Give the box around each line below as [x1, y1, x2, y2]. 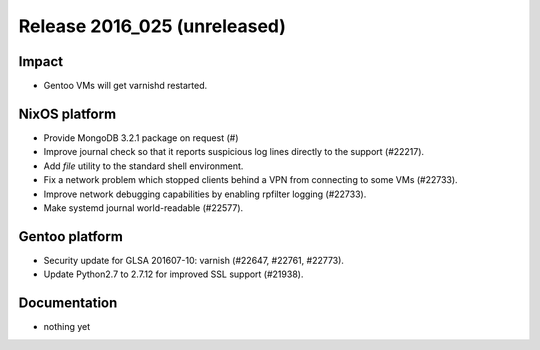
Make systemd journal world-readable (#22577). [43, 201, 244, 214]
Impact [18, 53, 64, 70]
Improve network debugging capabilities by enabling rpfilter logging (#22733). [43, 188, 367, 200]
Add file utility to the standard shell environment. [43, 160, 244, 172]
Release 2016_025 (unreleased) [18, 15, 287, 37]
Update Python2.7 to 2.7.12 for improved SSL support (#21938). [43, 268, 304, 280]
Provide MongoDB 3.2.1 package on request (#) [43, 131, 239, 144]
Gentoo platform [18, 228, 124, 245]
